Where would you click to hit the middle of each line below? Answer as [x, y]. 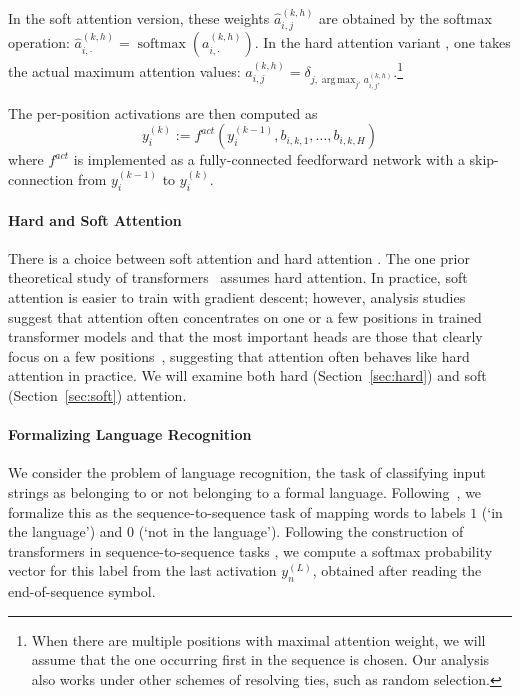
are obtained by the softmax [405, 17]
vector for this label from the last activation [142, 570]
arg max [338, 80]
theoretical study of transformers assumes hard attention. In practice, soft [238, 277]
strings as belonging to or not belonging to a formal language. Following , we [245, 492]
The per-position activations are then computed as [163, 112]
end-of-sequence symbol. [82, 591]
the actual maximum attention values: [124, 70]
